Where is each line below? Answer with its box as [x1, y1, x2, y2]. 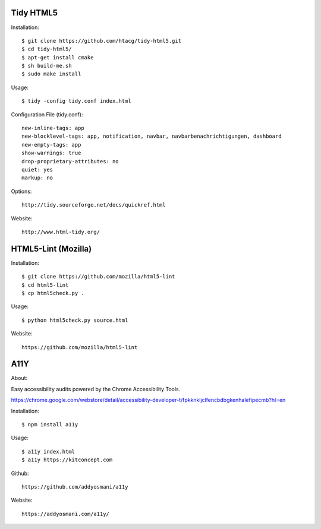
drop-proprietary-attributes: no [21, 158, 119, 164]
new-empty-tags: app [21, 141, 81, 148]
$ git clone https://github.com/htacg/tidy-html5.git [21, 37, 181, 44]
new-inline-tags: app [21, 125, 84, 132]
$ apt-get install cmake [21, 54, 94, 61]
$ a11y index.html [21, 448, 75, 455]
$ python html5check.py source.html [21, 316, 128, 324]
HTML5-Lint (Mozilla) [11, 243, 92, 254]
